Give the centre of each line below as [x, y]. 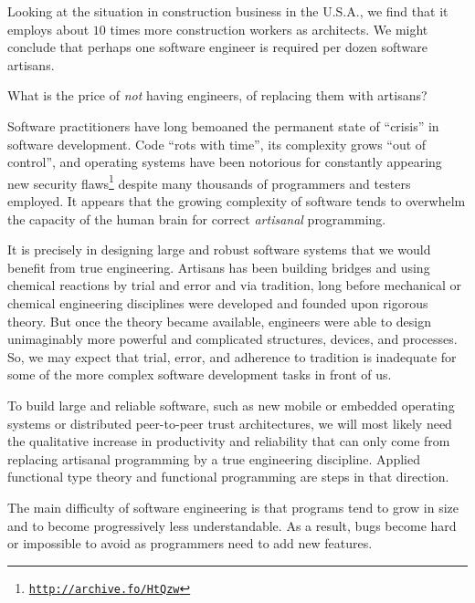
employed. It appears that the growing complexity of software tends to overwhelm [237, 201]
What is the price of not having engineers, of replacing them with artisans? [217, 95]
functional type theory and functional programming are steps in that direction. [228, 477]
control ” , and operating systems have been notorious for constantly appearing [225, 162]
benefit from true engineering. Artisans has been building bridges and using [219, 267]
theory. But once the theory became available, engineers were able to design [220, 321]
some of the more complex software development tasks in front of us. [200, 374]
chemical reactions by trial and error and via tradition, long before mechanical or [235, 285]
